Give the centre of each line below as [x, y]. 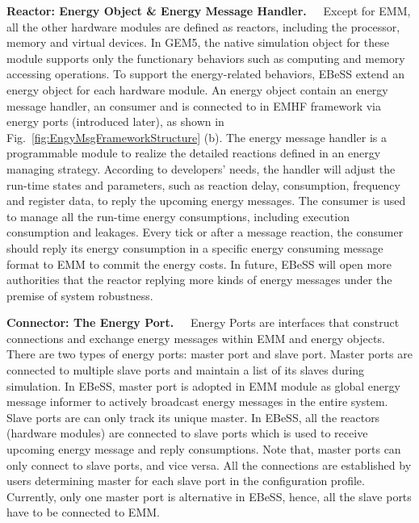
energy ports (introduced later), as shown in [115, 121]
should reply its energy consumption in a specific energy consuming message [195, 247]
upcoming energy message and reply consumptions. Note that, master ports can [204, 449]
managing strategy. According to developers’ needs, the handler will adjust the [201, 168]
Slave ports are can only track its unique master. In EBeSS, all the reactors [193, 417]
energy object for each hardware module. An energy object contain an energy [197, 89]
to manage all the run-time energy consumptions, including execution [178, 216]
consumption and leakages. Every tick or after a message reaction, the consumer [205, 232]
